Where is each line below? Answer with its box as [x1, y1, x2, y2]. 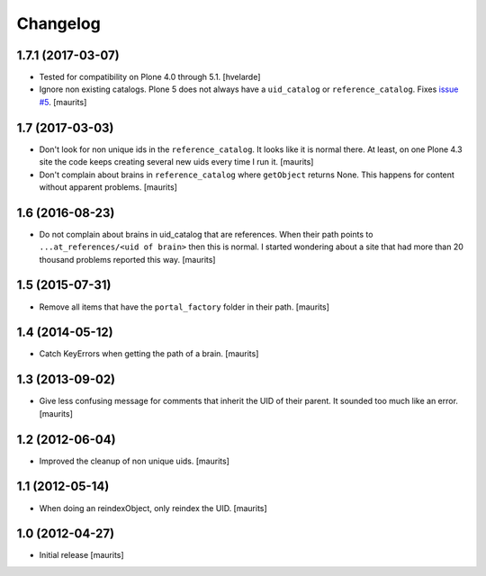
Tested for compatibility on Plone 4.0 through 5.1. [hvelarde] [39, 72, 261, 83]
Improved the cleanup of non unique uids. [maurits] [39, 455, 229, 466]
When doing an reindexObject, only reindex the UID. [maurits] [39, 502, 267, 513]
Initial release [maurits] [39, 550, 125, 561]
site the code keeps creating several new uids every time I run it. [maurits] [39, 157, 314, 167]
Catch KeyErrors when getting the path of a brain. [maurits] [39, 348, 259, 359]
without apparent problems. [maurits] [39, 181, 177, 193]
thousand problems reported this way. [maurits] [39, 254, 216, 265]
